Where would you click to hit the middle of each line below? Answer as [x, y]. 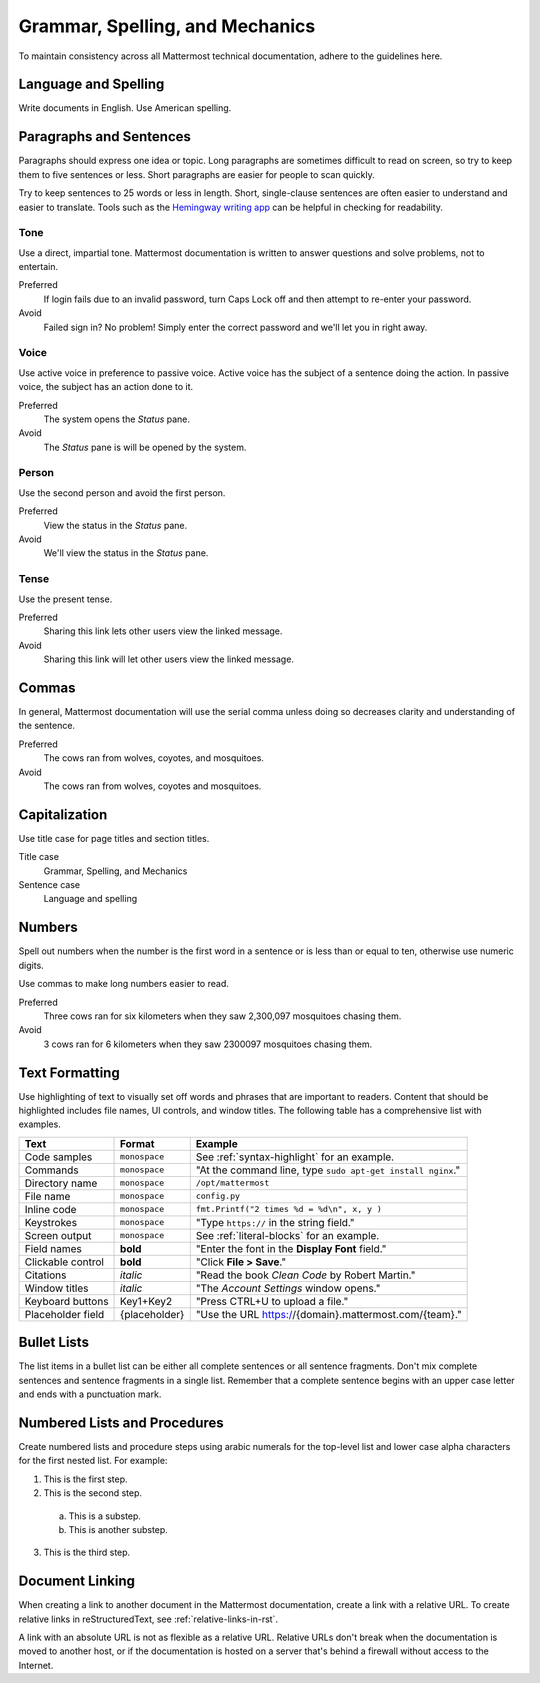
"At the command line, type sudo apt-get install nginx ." [328, 1170]
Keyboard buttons [66, 1301]
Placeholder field [64, 1314]
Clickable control [64, 1262]
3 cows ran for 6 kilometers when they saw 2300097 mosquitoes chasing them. [208, 1044]
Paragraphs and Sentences [105, 136]
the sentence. [46, 726]
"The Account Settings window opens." [288, 1288]
